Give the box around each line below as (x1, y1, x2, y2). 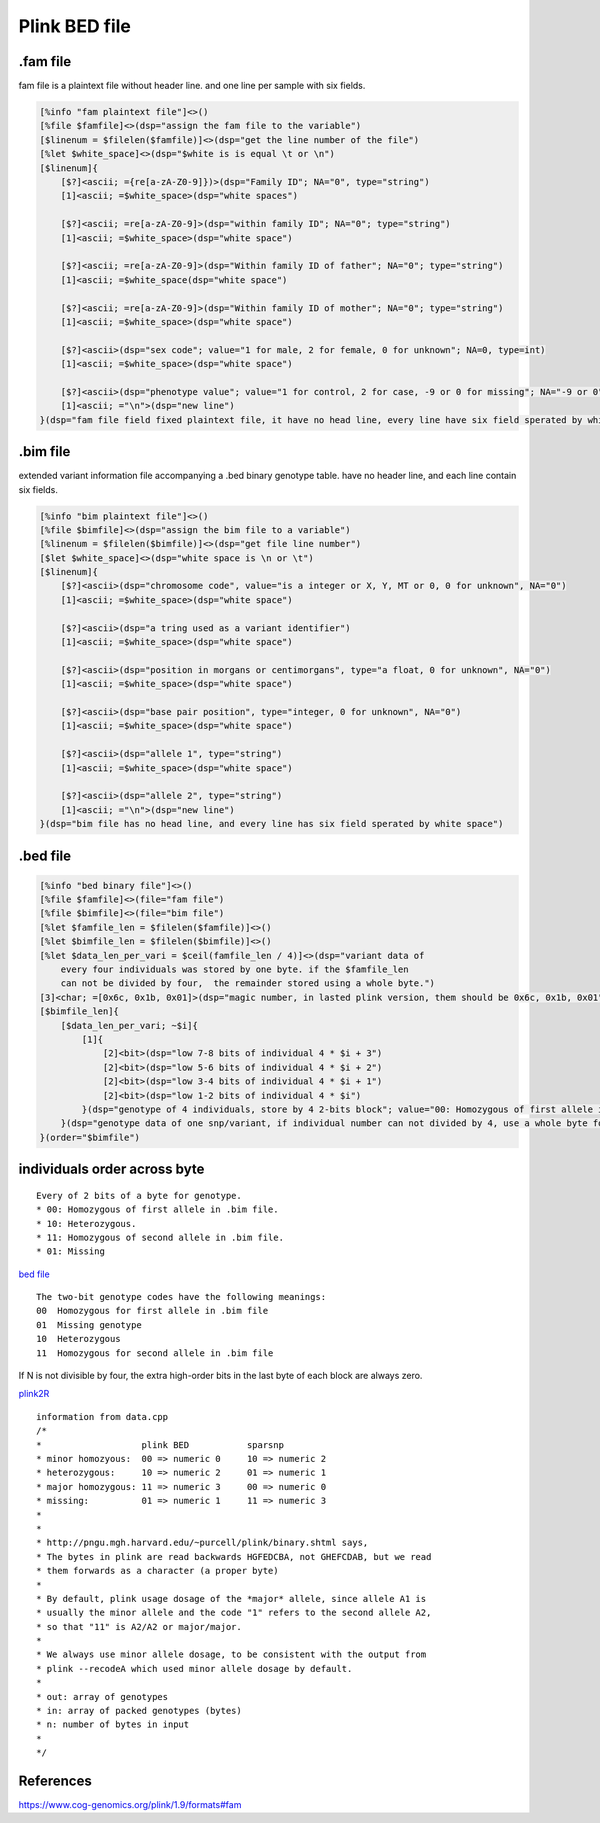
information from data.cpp (36, 1411, 169, 1422)
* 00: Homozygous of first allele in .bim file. (36, 1204, 279, 1215)
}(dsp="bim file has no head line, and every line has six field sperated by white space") (39, 818, 504, 830)
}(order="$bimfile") (39, 1131, 140, 1143)
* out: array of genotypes (36, 1691, 169, 1702)
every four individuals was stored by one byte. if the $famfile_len (60, 964, 409, 975)
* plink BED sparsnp (36, 1439, 285, 1450)
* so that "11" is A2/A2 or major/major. (36, 1621, 242, 1632)
